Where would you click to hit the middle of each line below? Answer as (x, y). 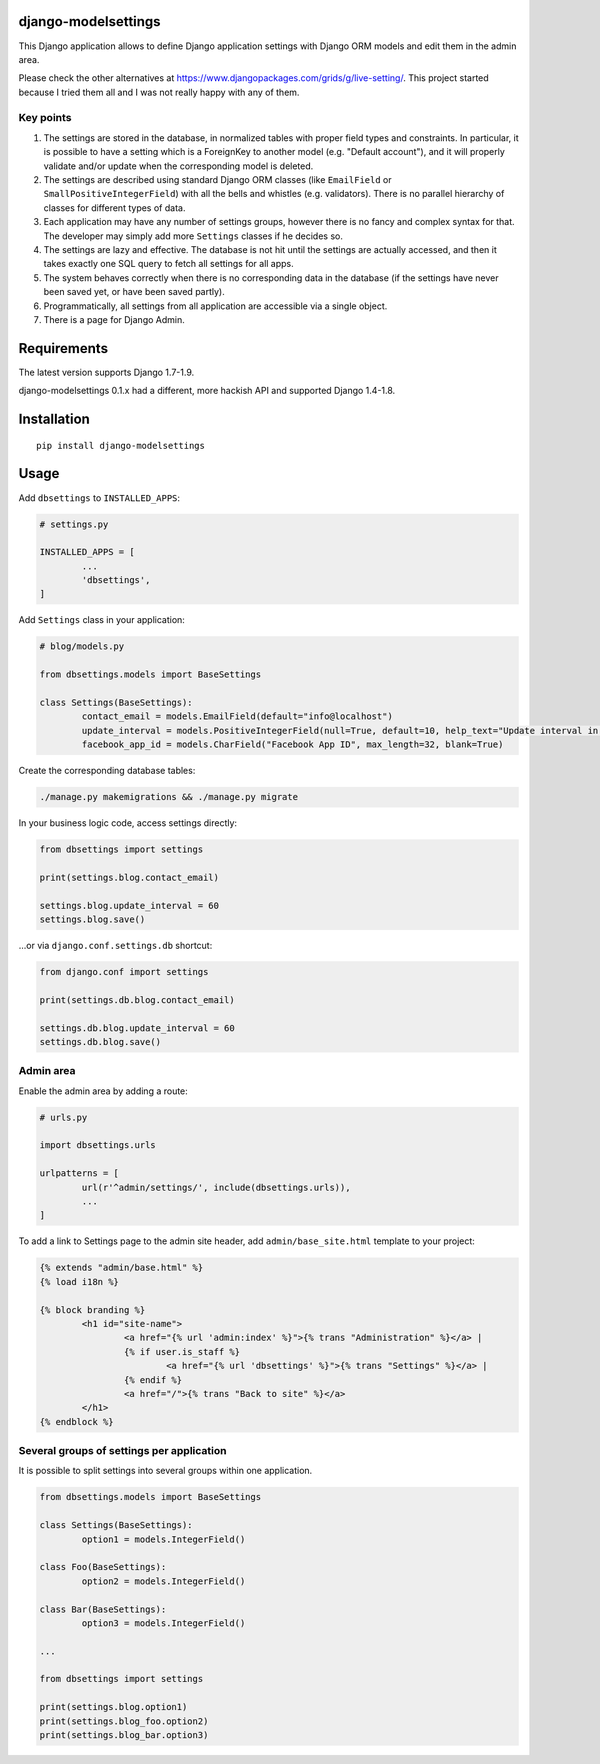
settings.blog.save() (92, 919)
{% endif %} (153, 1379)
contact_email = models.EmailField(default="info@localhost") (237, 716)
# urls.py (63, 1117)
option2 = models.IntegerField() (163, 1581)
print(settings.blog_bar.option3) (124, 1735)
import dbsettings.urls (98, 1145)
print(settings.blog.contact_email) (129, 877)
